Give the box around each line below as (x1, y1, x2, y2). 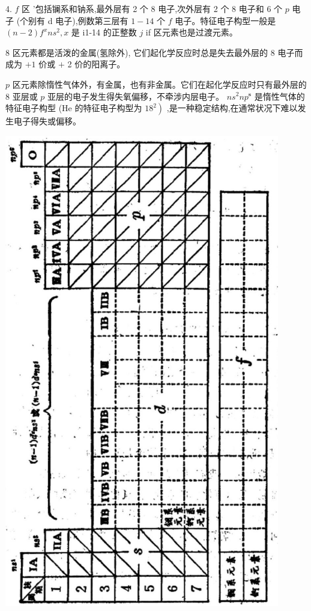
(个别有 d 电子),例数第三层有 (16, 14, 128, 26)
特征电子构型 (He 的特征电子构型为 (5, 102, 142, 114)
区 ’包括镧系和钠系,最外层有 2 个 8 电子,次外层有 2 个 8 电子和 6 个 (22, 2, 283, 14)
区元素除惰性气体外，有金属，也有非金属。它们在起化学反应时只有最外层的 (12, 78, 307, 90)
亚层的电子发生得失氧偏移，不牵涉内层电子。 (47, 90, 225, 102)
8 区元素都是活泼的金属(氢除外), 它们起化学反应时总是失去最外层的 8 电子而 (5, 46, 303, 58)
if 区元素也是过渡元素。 (145, 26, 238, 38)
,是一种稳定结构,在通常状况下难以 (166, 102, 298, 114)
